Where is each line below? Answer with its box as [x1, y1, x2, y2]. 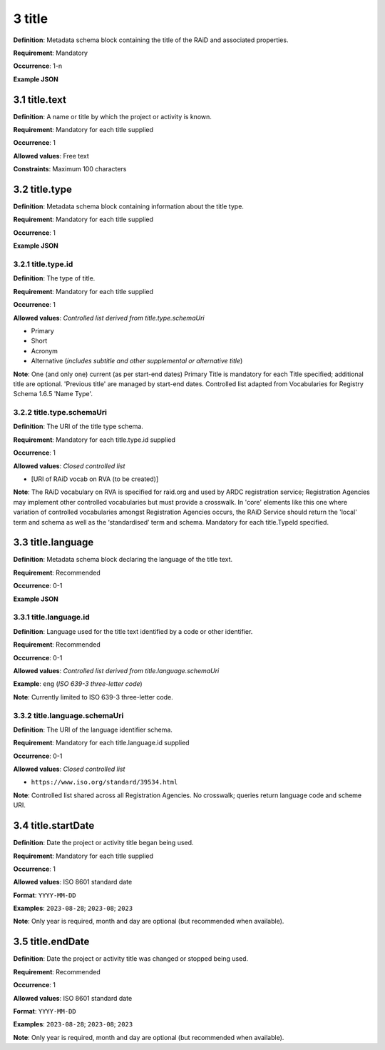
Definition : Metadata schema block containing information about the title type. [13, 202, 244, 211]
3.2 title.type [13, 183, 73, 196]
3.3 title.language [13, 536, 94, 549]
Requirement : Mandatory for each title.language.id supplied [13, 739, 190, 747]
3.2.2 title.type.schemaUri [13, 408, 107, 418]
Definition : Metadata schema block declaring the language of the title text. [13, 555, 233, 564]
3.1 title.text [13, 94, 67, 106]
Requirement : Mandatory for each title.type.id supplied [13, 435, 176, 444]
